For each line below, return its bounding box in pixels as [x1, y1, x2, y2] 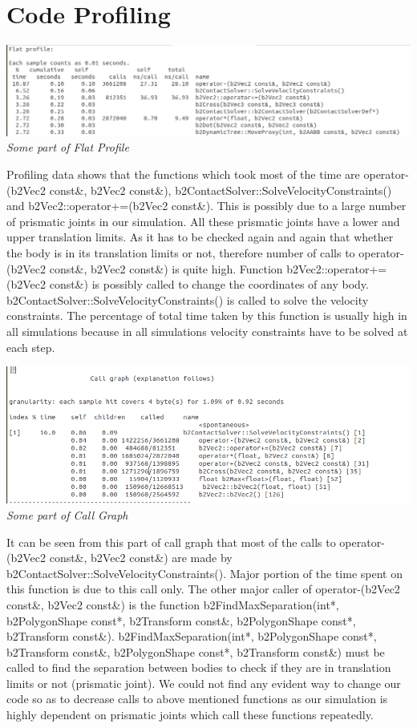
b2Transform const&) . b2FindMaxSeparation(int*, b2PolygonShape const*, [6, 628, 377, 645]
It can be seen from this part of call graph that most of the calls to [6, 533, 336, 550]
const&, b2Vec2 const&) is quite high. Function [49, 260, 283, 277]
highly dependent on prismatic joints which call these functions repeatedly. [6, 706, 374, 723]
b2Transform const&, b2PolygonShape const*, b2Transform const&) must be [6, 643, 385, 660]
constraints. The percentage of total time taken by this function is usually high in [6, 307, 407, 324]
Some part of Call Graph [6, 506, 128, 523]
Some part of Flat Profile [6, 139, 129, 156]
